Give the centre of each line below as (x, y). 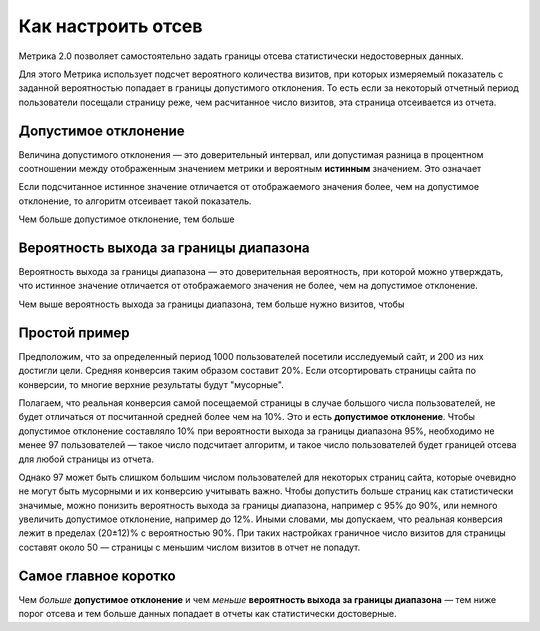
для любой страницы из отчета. (86, 459)
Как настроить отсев (110, 26)
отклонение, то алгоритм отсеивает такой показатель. (135, 201)
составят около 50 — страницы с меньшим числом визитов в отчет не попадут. (189, 547)
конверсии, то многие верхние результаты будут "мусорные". (151, 384)
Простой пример (74, 332)
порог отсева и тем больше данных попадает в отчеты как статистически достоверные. (207, 614)
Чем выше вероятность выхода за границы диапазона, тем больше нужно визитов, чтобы (211, 304)
